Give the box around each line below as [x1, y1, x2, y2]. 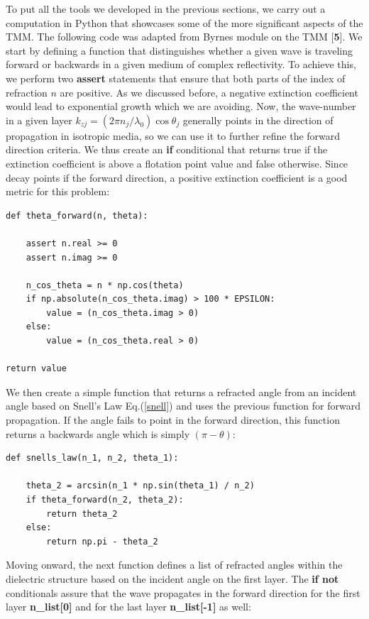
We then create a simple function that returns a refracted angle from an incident [6, 384, 357, 399]
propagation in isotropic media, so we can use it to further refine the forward [6, 128, 341, 143]
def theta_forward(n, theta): [6, 210, 148, 221]
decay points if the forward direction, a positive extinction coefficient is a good [6, 170, 348, 185]
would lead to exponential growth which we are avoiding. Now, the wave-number [6, 99, 356, 114]
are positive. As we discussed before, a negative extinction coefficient [60, 84, 358, 99]
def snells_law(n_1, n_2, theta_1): [6, 453, 179, 464]
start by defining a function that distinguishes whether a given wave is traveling [6, 43, 353, 57]
